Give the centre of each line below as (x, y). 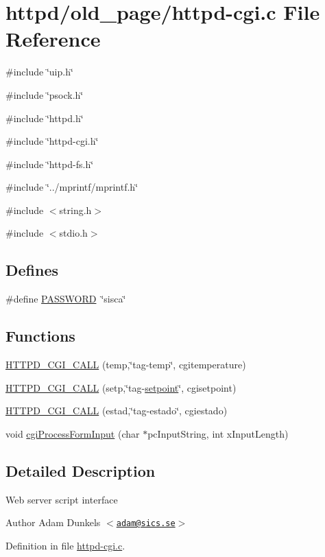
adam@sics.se (146, 524)
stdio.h (73, 233)
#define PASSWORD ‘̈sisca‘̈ (66, 299)
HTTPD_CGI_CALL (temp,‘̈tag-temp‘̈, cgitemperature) (126, 365)
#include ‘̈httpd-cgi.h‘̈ (52, 141)
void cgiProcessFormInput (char (73, 433)
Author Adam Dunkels (53, 522)
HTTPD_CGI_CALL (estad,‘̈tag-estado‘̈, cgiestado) (117, 411)
